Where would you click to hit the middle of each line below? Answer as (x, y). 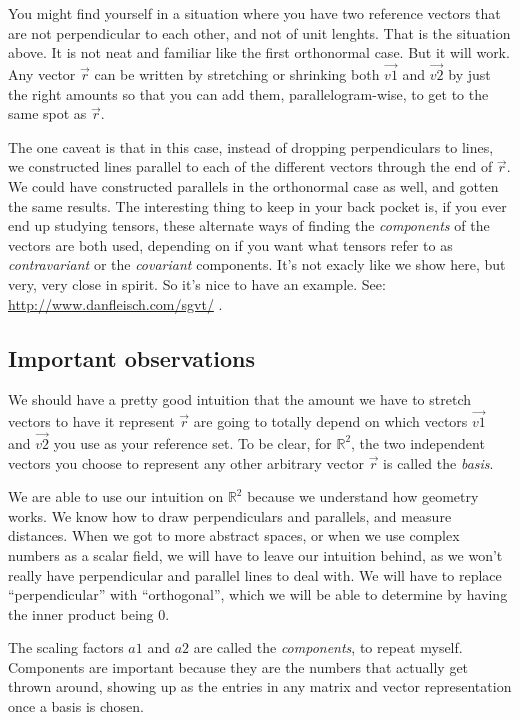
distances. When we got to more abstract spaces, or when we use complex (234, 535)
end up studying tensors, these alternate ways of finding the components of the (249, 225)
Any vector (42, 74)
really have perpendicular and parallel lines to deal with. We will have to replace (255, 574)
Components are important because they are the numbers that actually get (238, 666)
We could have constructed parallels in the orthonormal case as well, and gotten (253, 185)
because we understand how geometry (363, 496)
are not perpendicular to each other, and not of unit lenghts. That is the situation (259, 32)
